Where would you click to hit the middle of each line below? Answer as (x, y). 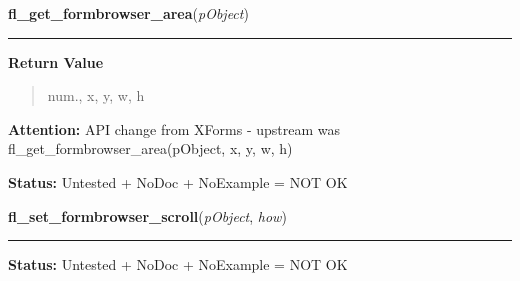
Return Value (56, 61)
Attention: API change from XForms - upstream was (174, 128)
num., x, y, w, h (96, 95)
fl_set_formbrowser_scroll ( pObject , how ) (147, 215)
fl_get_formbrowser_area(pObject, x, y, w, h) (150, 148)
